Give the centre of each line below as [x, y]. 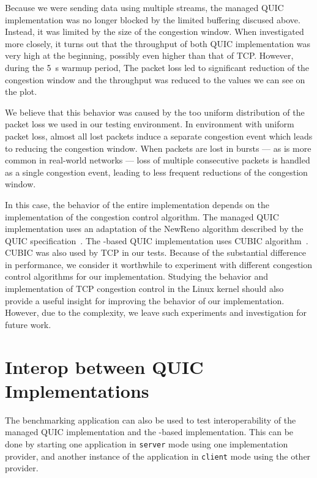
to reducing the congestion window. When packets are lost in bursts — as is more [158, 148]
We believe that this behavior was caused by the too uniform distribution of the [155, 112]
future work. [28, 324]
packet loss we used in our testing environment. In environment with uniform [150, 124]
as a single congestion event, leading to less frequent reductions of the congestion [156, 172]
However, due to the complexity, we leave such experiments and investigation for [156, 312]
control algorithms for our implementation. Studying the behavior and [137, 276]
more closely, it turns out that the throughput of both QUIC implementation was [158, 43]
